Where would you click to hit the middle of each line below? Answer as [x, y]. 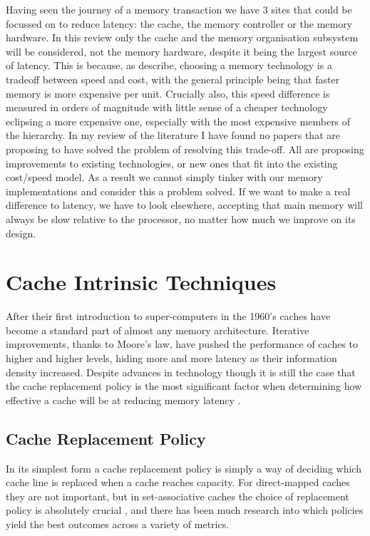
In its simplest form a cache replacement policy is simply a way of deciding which [184, 468]
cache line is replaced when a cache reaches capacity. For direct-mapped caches [178, 482]
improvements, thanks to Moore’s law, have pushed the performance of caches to [182, 344]
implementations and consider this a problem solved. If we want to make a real [178, 191]
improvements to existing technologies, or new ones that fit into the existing [172, 163]
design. [21, 233]
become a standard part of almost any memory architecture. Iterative [158, 330]
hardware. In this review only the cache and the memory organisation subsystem [182, 37]
